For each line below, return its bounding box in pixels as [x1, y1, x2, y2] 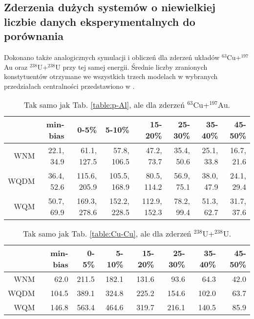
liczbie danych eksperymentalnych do [4, 14, 195, 29]
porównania [4, 28, 63, 43]
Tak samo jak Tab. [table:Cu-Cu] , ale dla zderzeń [22, 227, 191, 239]
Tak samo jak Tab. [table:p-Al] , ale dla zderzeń [24, 99, 185, 110]
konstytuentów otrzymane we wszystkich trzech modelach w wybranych [4, 71, 218, 81]
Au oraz [4, 61, 28, 72]
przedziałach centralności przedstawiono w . [4, 80, 135, 91]
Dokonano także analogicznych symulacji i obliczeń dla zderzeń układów [4, 52, 220, 62]
